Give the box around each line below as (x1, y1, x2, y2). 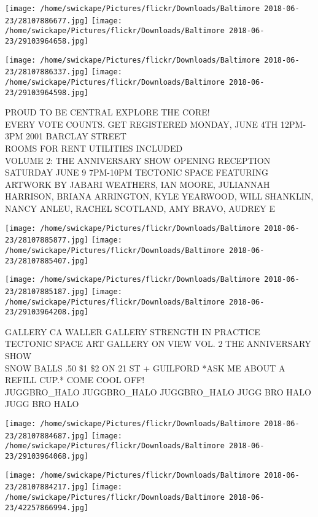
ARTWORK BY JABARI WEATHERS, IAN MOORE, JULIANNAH (5, 177, 270, 190)
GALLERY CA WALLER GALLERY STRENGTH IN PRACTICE (5, 325, 260, 338)
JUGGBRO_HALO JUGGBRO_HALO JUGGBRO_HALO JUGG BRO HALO (5, 385, 311, 398)
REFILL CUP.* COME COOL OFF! (5, 373, 145, 386)
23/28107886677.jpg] (5, 16, 89, 25)
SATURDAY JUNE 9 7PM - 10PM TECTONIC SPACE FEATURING (5, 166, 269, 179)
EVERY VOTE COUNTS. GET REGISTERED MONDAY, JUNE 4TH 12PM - (5, 117, 306, 130)
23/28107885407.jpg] (5, 256, 89, 265)
